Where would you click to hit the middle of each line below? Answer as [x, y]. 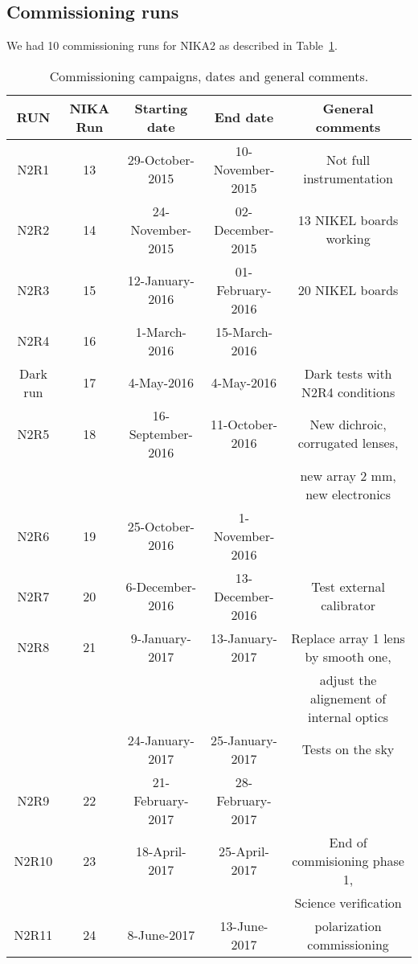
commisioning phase [348, 860]
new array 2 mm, [348, 475]
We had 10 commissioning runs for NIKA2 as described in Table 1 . [172, 45]
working [348, 239]
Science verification [348, 902]
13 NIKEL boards [348, 220]
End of [348, 842]
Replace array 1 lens [348, 638]
